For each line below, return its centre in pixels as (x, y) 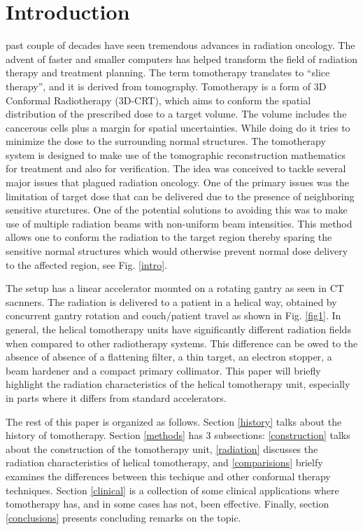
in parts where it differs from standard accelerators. (116, 397)
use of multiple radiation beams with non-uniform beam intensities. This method (179, 223)
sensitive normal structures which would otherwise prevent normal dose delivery (177, 251)
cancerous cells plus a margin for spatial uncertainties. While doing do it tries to (178, 127)
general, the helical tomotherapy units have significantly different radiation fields (178, 329)
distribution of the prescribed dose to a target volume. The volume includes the (176, 114)
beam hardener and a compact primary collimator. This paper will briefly (163, 370)
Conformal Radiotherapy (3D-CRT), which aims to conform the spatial (158, 100)
